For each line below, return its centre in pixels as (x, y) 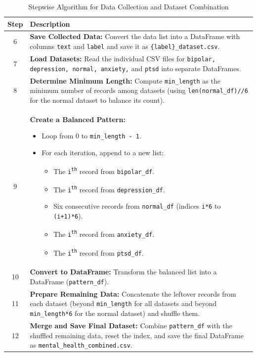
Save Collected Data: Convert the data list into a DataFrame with (135, 36)
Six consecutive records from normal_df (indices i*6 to (137, 206)
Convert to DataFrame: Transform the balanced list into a (123, 272)
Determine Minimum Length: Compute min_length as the (125, 80)
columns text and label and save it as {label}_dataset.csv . (125, 46)
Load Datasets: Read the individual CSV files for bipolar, (123, 58)
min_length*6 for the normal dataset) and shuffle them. (115, 313)
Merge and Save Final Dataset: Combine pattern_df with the (131, 325)
